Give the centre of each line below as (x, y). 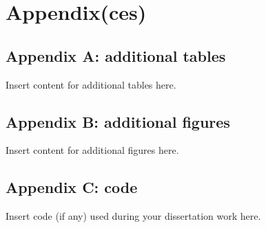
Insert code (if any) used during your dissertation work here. (133, 216)
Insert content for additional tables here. (91, 84)
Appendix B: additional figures (118, 121)
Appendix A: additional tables (116, 55)
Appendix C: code (72, 187)
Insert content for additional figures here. (92, 150)
